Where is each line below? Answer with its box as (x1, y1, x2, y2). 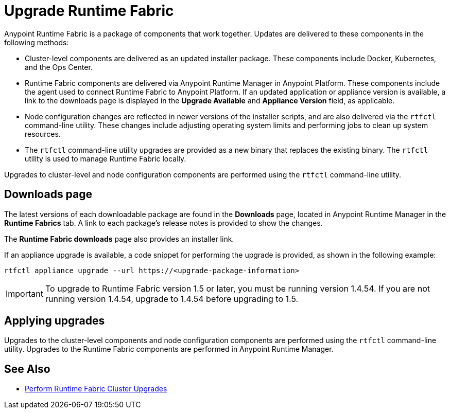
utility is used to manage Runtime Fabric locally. (25, 154, 186, 163)
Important (6, 288, 43, 299)
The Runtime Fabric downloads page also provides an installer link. (4, 234, 234, 243)
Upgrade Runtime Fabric (4, 2, 174, 20)
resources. (25, 129, 61, 138)
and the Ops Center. (25, 62, 93, 71)
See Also (4, 362, 50, 375)
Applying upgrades (4, 314, 105, 328)
